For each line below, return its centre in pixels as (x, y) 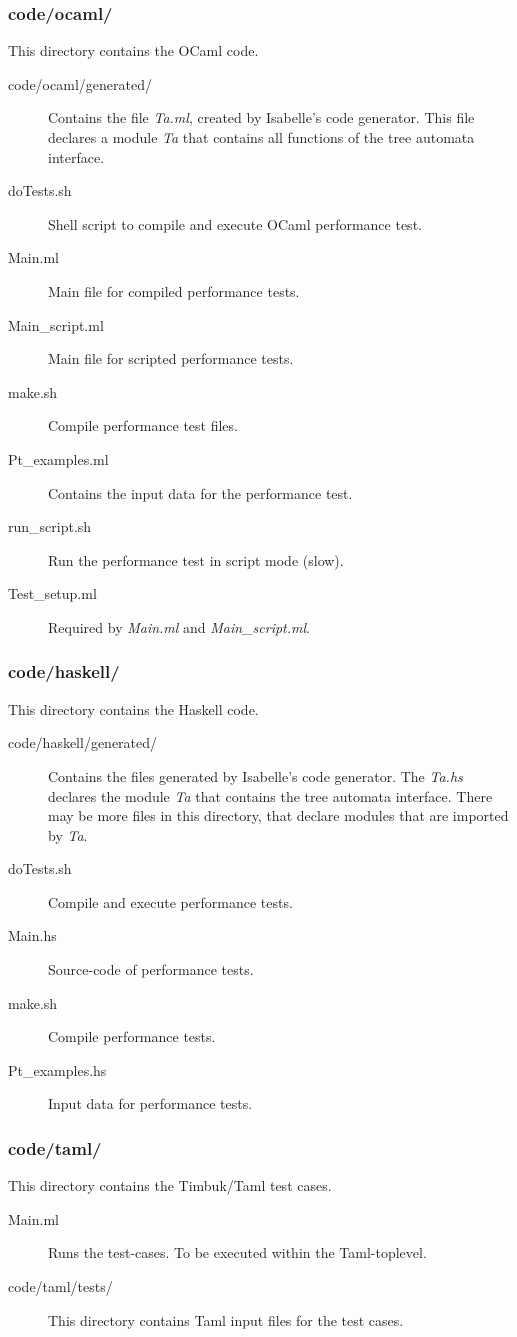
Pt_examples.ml (58, 458)
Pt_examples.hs (57, 1069)
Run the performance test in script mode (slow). (196, 559)
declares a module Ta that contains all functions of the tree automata (261, 137)
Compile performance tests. (132, 1036)
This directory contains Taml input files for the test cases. (226, 1319)
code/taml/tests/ (60, 1286)
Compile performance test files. (143, 425)
